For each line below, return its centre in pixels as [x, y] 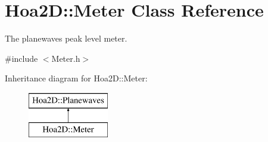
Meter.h [66, 58]
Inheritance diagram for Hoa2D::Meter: [76, 78]
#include [21, 58]
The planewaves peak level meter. [66, 38]
